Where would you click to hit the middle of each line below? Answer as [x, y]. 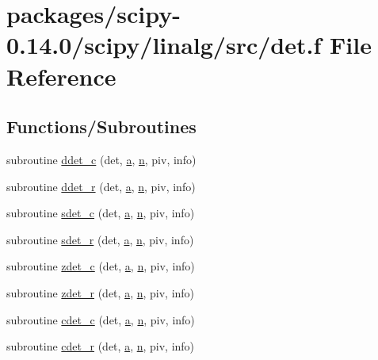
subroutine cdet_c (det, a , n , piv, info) [101, 319]
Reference [61, 76]
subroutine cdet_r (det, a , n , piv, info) [101, 346]
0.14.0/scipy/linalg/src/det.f [164, 45]
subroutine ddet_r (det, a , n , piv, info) [101, 186]
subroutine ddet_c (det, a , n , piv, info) [101, 159]
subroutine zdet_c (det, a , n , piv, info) [101, 266]
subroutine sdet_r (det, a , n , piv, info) [100, 239]
